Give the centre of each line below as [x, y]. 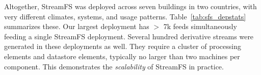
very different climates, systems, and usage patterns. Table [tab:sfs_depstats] [125, 16]
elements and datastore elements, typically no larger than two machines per [122, 56]
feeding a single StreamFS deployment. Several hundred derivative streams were [129, 36]
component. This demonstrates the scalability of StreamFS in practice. [114, 66]
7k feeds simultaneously [200, 26]
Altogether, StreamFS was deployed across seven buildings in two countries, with [130, 6]
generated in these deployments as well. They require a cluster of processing [123, 46]
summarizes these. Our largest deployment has [77, 26]
